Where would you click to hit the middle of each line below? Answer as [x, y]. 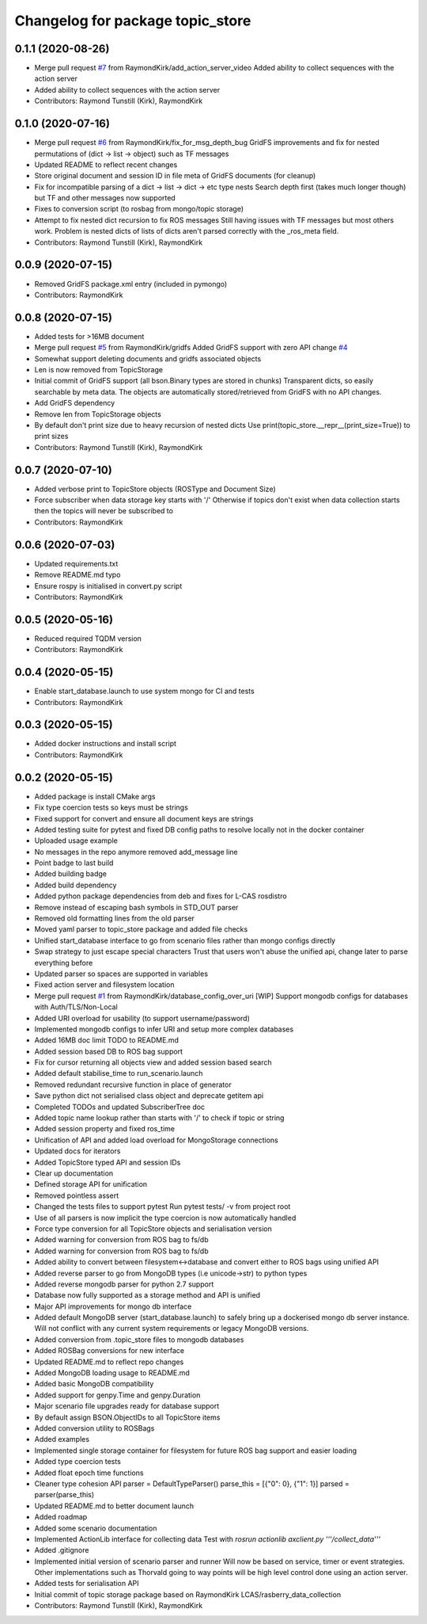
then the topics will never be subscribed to [104, 511]
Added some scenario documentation [96, 1528]
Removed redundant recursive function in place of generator [133, 1085]
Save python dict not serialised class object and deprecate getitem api [149, 1096]
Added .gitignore [62, 1550]
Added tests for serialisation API [87, 1584]
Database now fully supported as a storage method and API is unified [147, 1295]
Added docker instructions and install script [106, 744]
